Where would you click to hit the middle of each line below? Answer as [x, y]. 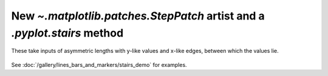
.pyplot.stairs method [67, 33]
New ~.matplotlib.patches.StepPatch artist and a [138, 16]
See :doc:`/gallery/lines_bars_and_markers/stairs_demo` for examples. [99, 64]
